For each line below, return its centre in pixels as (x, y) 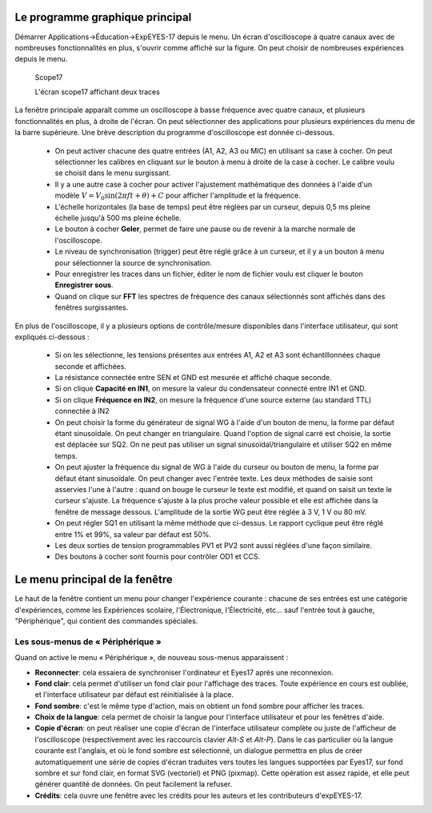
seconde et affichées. (91, 366)
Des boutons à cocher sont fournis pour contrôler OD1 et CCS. (158, 557)
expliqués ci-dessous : (52, 337)
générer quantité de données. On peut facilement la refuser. (134, 784)
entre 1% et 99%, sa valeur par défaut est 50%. (133, 534)
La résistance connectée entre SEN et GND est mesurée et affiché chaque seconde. (193, 378)
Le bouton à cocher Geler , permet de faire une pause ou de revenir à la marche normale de (205, 229)
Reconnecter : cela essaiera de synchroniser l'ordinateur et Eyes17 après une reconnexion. (184, 672)
